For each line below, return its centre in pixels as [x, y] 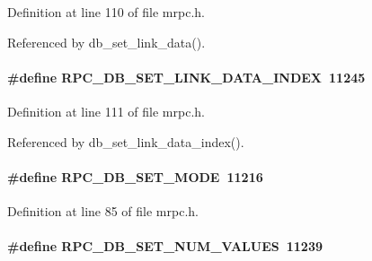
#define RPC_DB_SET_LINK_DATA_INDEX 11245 [186, 77]
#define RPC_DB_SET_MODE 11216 [135, 176]
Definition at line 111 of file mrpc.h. [106, 111]
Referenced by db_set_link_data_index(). [126, 141]
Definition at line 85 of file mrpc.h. [103, 210]
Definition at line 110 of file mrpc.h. [106, 12]
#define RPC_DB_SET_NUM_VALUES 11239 [165, 246]
